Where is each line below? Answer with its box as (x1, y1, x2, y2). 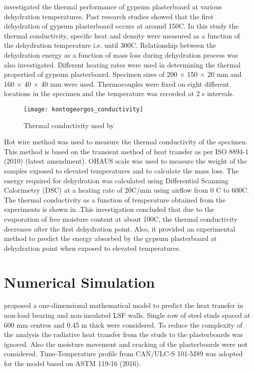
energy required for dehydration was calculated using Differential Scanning (4, 175, 228, 185)
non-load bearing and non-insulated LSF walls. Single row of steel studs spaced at (4, 310, 251, 320)
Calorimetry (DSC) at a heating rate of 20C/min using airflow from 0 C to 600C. (4, 185, 249, 195)
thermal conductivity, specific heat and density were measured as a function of (4, 30, 240, 40)
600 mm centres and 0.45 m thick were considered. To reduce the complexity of (4, 319, 243, 330)
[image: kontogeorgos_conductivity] (24, 105, 143, 113)
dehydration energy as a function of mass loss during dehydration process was (4, 49, 238, 60)
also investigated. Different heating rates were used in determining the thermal (4, 59, 241, 69)
